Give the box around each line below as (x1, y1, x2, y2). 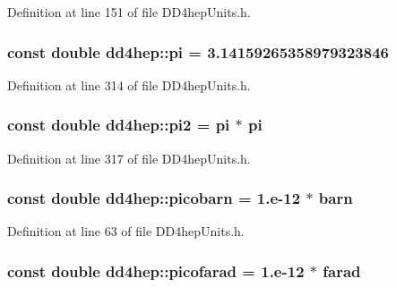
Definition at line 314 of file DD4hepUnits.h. (7, 75, 251, 94)
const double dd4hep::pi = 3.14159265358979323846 (7, 40, 389, 63)
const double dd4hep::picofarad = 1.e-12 (7, 259, 305, 282)
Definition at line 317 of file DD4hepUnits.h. (7, 148, 251, 167)
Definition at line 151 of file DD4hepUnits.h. (7, 3, 251, 21)
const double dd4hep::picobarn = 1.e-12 (7, 187, 301, 209)
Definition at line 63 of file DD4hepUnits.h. (7, 222, 245, 241)
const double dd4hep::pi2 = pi (7, 114, 230, 136)
